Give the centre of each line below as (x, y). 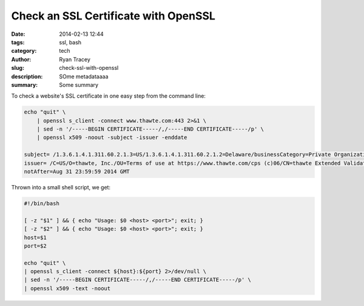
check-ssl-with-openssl (89, 68)
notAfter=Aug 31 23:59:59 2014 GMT (77, 172)
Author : (21, 59)
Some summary (79, 84)
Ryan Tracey (75, 59)
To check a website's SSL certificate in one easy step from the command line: (109, 96)
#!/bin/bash (42, 203)
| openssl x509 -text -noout (67, 288)
